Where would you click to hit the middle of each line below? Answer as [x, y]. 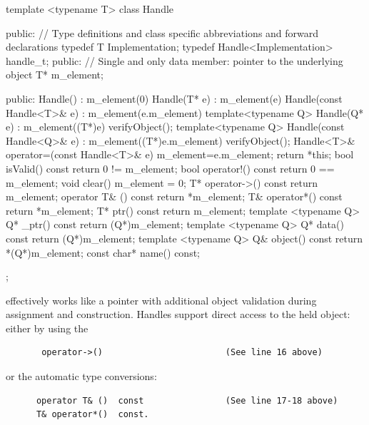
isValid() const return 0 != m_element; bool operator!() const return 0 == [170, 168]
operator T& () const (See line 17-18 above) [187, 400]
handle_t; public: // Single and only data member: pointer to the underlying [175, 60]
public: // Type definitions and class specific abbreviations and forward [162, 32]
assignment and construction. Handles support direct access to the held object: [178, 314]
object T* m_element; [55, 75]
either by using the [47, 328]
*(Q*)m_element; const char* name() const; [103, 252]
